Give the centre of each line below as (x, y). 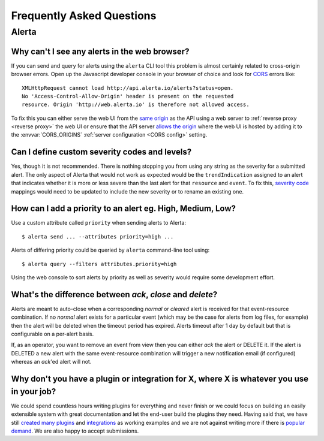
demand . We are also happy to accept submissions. (75, 431)
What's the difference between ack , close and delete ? (114, 294)
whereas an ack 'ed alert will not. (51, 362)
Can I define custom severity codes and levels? (101, 152)
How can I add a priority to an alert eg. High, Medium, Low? (124, 209)
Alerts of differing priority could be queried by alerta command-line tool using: (110, 250)
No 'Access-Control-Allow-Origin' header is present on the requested (128, 96)
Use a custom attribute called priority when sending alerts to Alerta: (98, 223)
